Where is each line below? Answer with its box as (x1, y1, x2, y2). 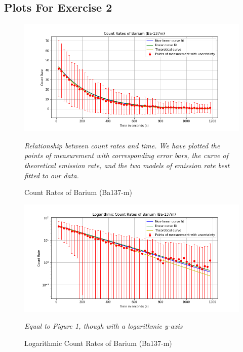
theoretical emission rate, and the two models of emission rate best (24, 160, 230, 170)
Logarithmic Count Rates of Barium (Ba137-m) (24, 337, 172, 348)
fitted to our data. (24, 170, 79, 180)
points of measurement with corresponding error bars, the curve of (24, 150, 228, 161)
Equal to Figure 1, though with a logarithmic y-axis (24, 321, 183, 331)
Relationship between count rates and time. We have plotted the (24, 140, 220, 150)
